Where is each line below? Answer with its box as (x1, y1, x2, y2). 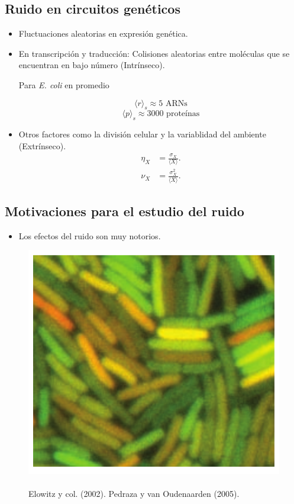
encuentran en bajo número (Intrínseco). (18, 59, 165, 71)
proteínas (166, 110, 200, 118)
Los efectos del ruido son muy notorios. (18, 229, 161, 242)
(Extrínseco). (18, 139, 66, 152)
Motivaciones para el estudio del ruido (5, 202, 244, 220)
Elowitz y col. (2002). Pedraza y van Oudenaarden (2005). (28, 487, 240, 500)
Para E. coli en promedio (18, 78, 109, 91)
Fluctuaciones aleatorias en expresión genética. (18, 27, 188, 40)
